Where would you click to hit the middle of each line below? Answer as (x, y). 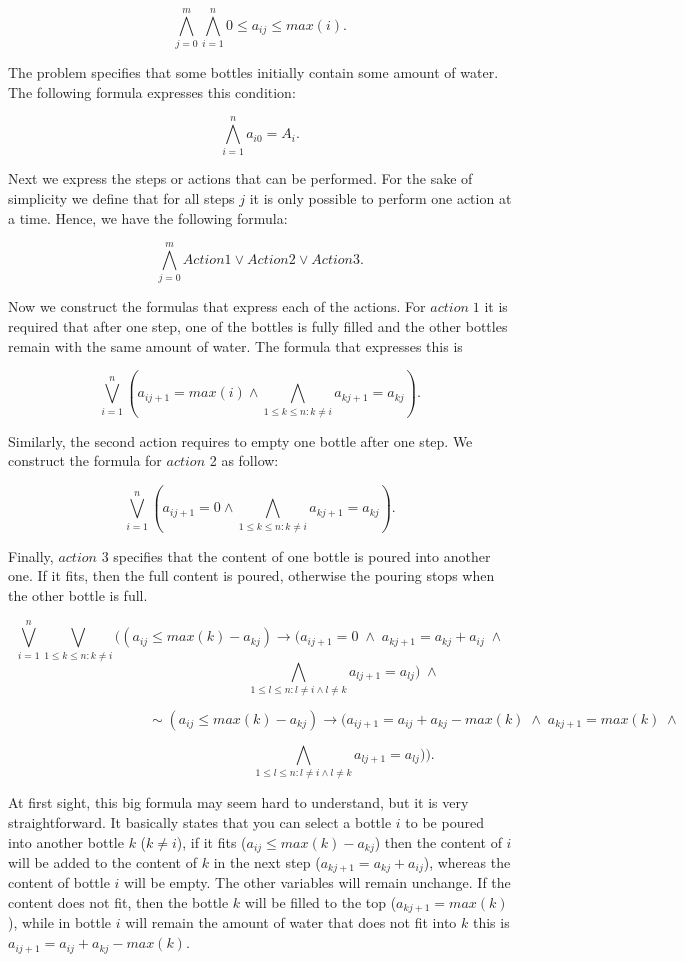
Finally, (31, 555)
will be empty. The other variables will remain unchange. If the (317, 882)
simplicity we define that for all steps (121, 198)
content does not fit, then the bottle (118, 902)
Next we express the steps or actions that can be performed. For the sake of (240, 178)
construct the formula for (85, 460)
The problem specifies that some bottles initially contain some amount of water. (253, 72)
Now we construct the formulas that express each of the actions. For (217, 306)
